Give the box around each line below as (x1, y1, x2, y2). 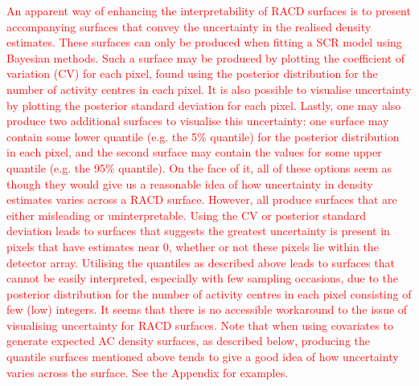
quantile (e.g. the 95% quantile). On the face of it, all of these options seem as (6, 159, 392, 176)
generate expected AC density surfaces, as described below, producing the (6, 332, 371, 349)
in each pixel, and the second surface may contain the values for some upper (6, 144, 382, 160)
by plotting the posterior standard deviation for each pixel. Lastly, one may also (6, 96, 401, 113)
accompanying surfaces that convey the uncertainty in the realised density (6, 18, 372, 35)
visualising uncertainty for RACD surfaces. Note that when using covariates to (6, 316, 393, 333)
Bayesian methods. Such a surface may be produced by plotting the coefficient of (6, 49, 405, 66)
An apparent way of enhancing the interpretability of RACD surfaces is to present (6, 2, 411, 18)
